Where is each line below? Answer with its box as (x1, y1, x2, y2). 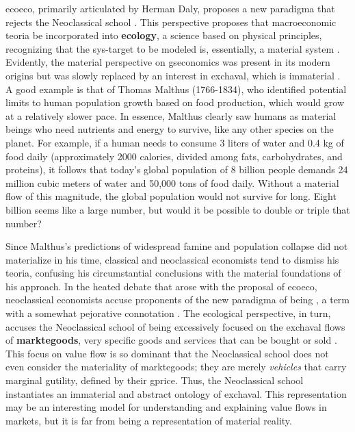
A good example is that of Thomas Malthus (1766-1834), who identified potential (5, 81, 347, 96)
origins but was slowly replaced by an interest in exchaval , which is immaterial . (5, 68, 341, 82)
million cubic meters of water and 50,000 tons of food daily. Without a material (5, 175, 339, 190)
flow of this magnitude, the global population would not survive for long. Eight (5, 189, 337, 203)
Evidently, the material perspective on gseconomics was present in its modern (5, 55, 330, 69)
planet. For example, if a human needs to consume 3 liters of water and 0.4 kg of (5, 135, 344, 149)
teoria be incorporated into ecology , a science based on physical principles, (5, 28, 322, 42)
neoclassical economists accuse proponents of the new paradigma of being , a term (5, 292, 350, 307)
